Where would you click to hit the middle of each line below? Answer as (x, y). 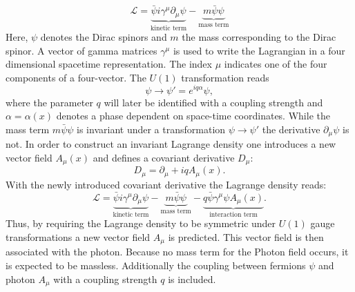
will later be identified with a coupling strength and (213, 102)
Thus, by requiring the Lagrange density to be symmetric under (141, 223)
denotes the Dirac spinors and (104, 37)
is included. (192, 279)
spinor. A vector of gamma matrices (81, 50)
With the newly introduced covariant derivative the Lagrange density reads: (166, 184)
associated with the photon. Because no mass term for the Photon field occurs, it (177, 252)
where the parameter (49, 102)
